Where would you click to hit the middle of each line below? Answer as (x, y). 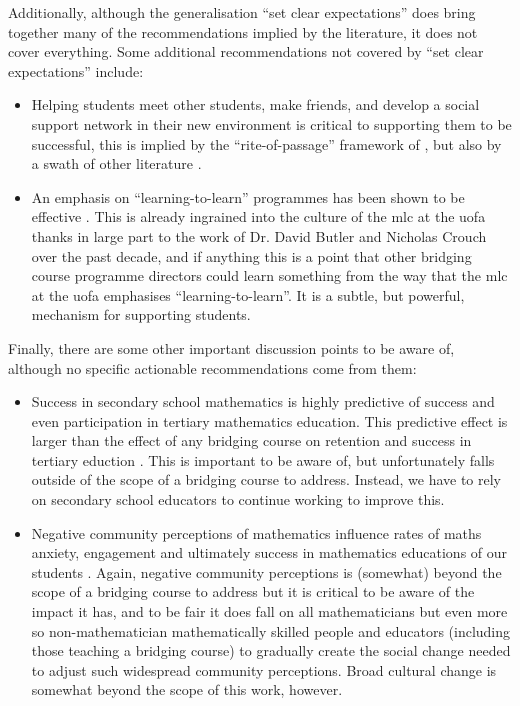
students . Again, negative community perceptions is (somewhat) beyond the (266, 571)
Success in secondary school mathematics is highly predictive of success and (263, 401)
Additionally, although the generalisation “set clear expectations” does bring (242, 12)
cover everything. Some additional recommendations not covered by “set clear (246, 51)
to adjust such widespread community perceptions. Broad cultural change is (264, 669)
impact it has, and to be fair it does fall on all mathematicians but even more (269, 611)
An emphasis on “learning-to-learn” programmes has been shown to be (248, 196)
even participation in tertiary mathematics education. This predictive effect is (269, 420)
